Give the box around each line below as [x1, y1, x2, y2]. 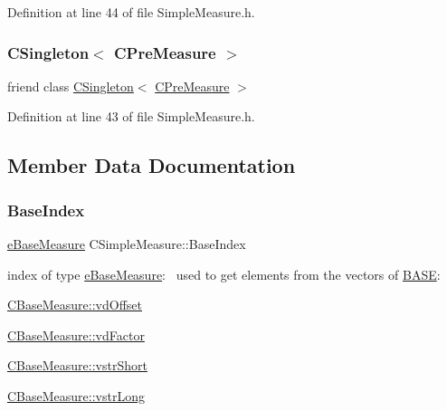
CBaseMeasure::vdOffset [7, 295, 143, 314]
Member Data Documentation [7, 151, 296, 179]
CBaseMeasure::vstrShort [7, 356, 147, 375]
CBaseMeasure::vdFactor [7, 325, 145, 344]
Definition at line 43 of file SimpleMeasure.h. [7, 107, 255, 126]
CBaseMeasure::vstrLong [7, 386, 145, 405]
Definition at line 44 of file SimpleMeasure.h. [7, 3, 255, 21]
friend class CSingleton [7, 76, 134, 95]
